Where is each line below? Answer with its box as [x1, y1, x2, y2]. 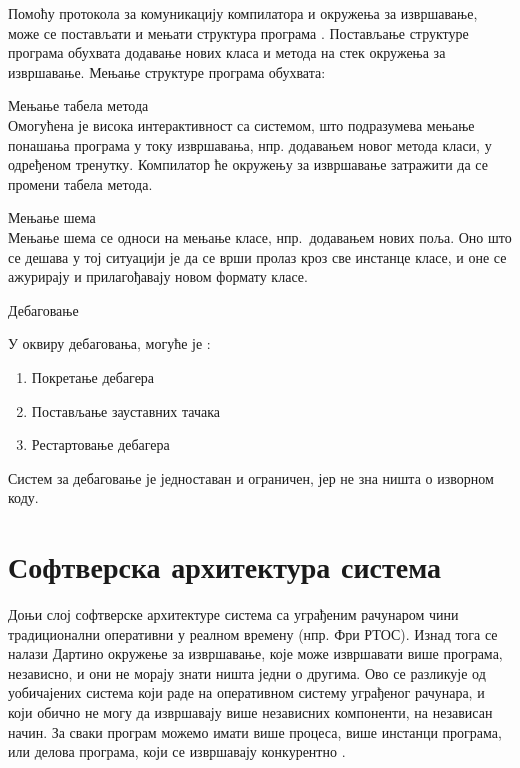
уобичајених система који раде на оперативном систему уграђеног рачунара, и [8, 682, 485, 703]
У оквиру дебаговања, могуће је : [8, 333, 211, 354]
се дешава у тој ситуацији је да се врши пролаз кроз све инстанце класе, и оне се [8, 246, 507, 267]
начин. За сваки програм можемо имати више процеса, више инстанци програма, [8, 721, 502, 742]
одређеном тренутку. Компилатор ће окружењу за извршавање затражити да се [8, 154, 488, 175]
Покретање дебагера [31, 366, 155, 387]
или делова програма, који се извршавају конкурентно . [8, 741, 346, 762]
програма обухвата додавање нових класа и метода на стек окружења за [8, 42, 446, 63]
